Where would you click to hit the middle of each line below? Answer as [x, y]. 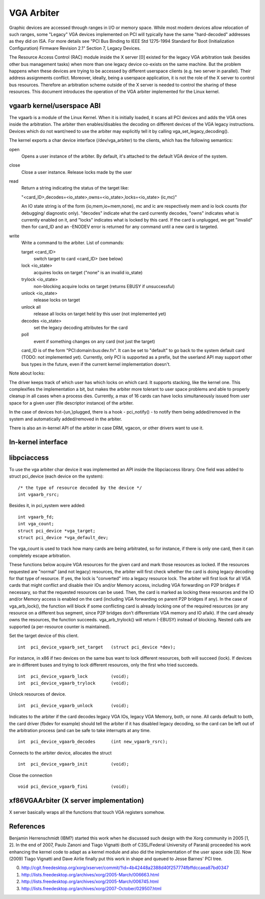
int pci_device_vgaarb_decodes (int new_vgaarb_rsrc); [93, 742]
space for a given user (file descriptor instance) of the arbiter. [71, 403]
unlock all [31, 307]
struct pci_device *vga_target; [57, 531]
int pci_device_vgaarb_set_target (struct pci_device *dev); [97, 647]
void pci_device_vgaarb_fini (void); [74, 786]
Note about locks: [27, 373]
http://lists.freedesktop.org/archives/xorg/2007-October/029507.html [92, 888]
